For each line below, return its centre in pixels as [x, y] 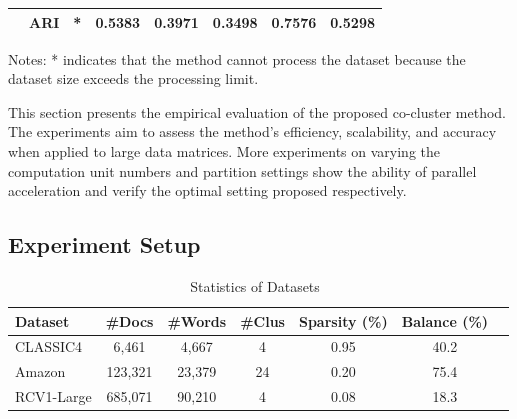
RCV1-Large [53, 396]
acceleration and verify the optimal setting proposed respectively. [207, 190]
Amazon [40, 371]
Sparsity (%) [343, 320]
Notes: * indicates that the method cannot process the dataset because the [237, 58]
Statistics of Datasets [255, 285]
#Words [197, 320]
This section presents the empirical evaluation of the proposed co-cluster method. [257, 111]
